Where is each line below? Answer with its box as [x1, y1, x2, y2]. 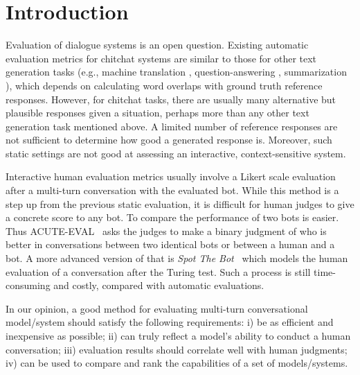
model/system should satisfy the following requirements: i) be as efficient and [6, 315, 334, 329]
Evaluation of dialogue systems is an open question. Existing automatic [6, 37, 309, 52]
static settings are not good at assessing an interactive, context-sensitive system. [6, 146, 346, 160]
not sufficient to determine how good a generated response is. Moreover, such [6, 132, 332, 147]
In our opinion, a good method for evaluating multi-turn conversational [6, 301, 308, 315]
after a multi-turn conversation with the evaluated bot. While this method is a [6, 183, 339, 198]
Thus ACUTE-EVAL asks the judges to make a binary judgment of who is [6, 223, 327, 238]
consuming [6, 278, 51, 293]
